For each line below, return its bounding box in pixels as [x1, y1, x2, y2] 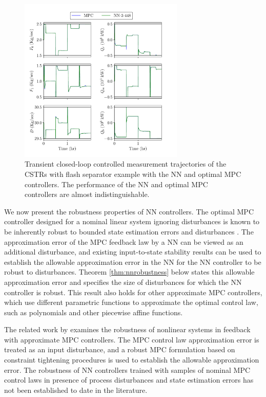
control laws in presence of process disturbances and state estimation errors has [4, 374, 254, 385]
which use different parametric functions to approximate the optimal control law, [4, 297, 258, 308]
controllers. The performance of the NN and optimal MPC [25, 178, 208, 189]
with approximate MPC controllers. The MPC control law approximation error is [4, 334, 259, 345]
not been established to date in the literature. [4, 384, 148, 395]
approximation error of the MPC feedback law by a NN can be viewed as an [4, 236, 243, 247]
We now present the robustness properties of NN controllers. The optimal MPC [4, 206, 254, 216]
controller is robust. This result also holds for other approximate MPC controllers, [4, 286, 262, 297]
